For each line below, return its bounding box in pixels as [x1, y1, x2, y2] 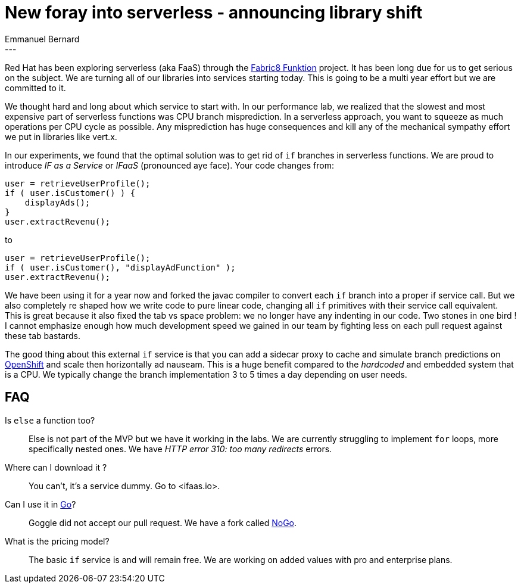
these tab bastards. [5, 330, 81, 341]
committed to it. [5, 82, 66, 93]
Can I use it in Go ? [5, 499, 76, 509]
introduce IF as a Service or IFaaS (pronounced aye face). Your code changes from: [5, 160, 335, 170]
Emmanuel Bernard [5, 33, 80, 44]
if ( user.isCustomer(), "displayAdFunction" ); [5, 262, 236, 272]
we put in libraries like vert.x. [5, 131, 117, 142]
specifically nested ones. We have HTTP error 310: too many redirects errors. [29, 443, 332, 454]
